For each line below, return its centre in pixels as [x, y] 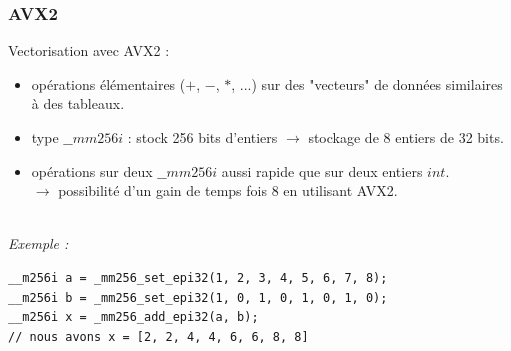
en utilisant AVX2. [340, 190]
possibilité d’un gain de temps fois [162, 190]
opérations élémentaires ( [108, 83]
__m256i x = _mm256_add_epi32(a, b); [133, 317]
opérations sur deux [92, 170]
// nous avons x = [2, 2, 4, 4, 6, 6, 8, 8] [158, 336]
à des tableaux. [78, 103]
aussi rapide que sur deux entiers [322, 170]
